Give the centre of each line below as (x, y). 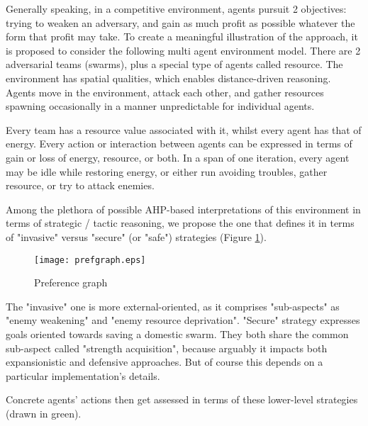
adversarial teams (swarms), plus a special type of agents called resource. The (174, 64)
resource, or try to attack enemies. (80, 185)
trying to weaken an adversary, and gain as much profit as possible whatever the (180, 22)
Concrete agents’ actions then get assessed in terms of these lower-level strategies (182, 399)
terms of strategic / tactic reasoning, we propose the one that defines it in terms (180, 223)
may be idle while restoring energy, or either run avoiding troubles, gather (167, 171)
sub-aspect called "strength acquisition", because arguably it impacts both (167, 348)
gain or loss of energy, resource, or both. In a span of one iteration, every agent (178, 157)
